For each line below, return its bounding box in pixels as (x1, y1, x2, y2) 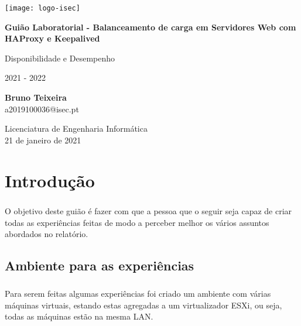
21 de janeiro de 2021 (5, 133, 81, 146)
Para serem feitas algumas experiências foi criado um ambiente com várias (5, 287, 271, 300)
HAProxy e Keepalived (5, 32, 100, 44)
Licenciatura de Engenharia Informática (5, 122, 148, 135)
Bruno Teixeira (5, 91, 67, 104)
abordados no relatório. (5, 228, 88, 240)
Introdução (5, 168, 95, 192)
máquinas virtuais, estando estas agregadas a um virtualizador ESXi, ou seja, (5, 298, 282, 311)
